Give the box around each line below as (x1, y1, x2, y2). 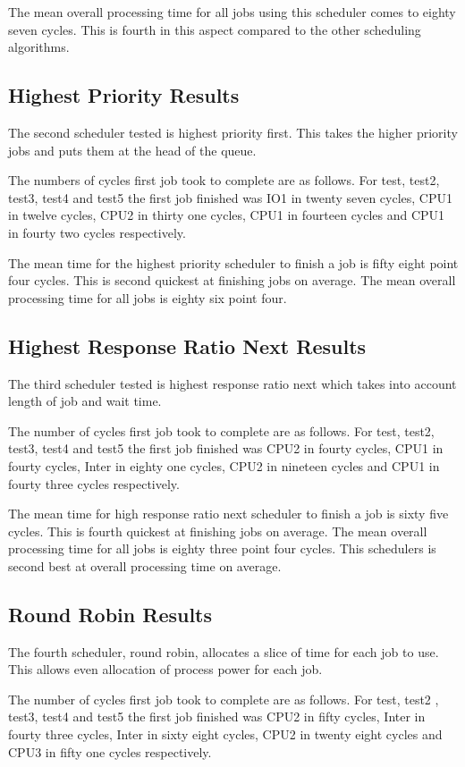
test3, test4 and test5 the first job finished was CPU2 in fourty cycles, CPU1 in (8, 439, 444, 458)
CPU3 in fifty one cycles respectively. (8, 742, 212, 761)
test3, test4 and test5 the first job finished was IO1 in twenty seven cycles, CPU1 (8, 188, 452, 206)
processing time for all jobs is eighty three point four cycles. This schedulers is (8, 539, 436, 558)
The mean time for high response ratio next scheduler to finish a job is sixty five (8, 504, 449, 523)
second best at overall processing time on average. (8, 556, 282, 575)
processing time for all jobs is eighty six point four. (8, 288, 287, 307)
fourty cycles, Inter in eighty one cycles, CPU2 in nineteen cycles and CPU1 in (8, 456, 440, 475)
